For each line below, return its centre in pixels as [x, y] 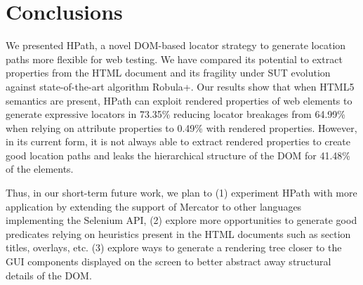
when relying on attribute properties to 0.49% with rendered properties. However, [181, 127]
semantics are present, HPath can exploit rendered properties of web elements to [179, 100]
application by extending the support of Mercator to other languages [154, 206]
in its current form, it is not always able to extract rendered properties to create [178, 141]
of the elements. [40, 169]
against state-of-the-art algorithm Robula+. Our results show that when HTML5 [180, 86]
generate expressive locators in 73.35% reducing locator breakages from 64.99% [176, 114]
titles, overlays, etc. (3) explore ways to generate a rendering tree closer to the [174, 247]
